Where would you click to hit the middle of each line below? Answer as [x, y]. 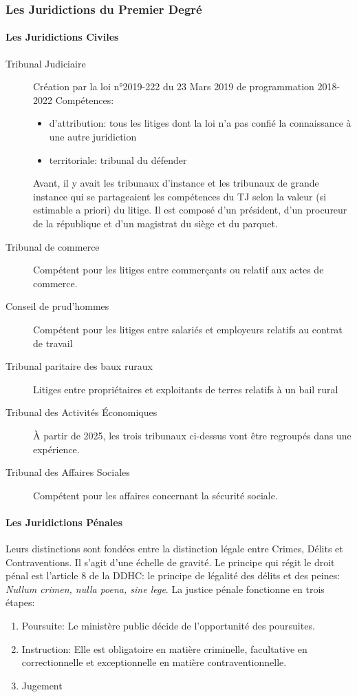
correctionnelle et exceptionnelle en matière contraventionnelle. [154, 662]
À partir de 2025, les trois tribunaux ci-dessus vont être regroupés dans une [192, 435]
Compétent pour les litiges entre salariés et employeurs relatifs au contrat [188, 329]
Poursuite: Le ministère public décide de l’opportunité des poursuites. [168, 626]
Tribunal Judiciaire [46, 63]
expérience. [56, 449]
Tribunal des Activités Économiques [82, 412]
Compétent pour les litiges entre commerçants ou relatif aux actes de [178, 270]
